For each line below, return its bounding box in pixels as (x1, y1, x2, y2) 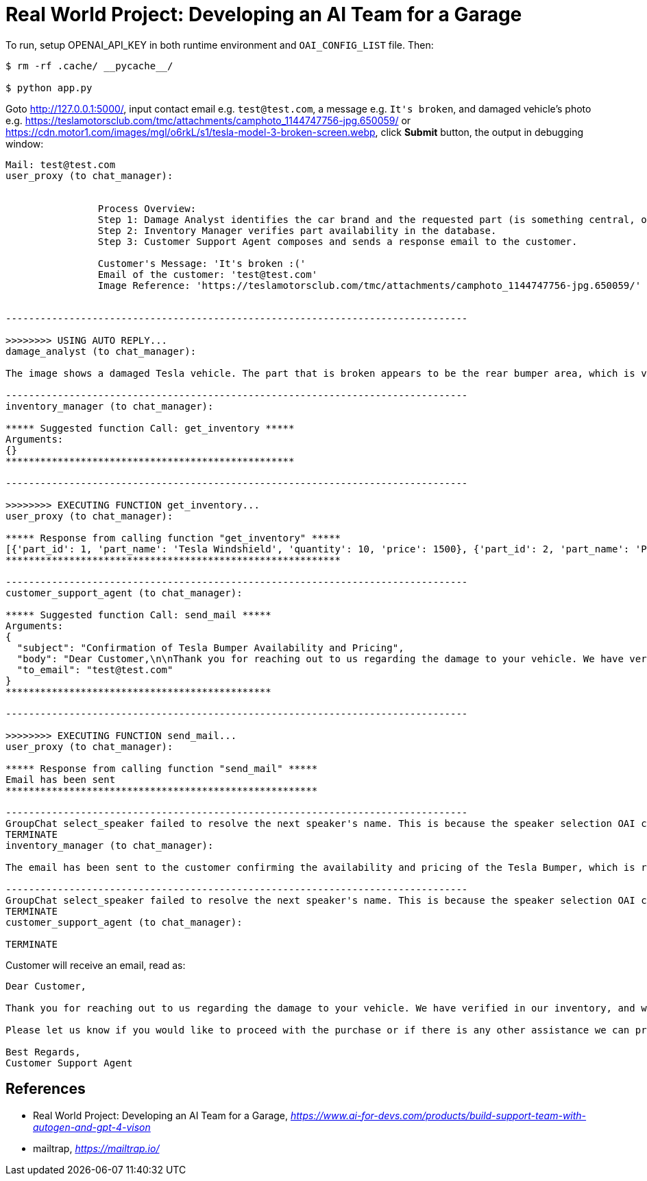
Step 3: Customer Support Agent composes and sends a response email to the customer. (97, 235, 578, 247)
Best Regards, (5, 1046, 81, 1057)
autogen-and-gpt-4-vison (33, 1121, 151, 1133)
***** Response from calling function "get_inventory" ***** (5, 532, 341, 543)
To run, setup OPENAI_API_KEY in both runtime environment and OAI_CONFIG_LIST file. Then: (5, 38, 434, 51)
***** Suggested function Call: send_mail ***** (5, 609, 271, 620)
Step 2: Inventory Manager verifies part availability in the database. (97, 224, 497, 236)
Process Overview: (97, 202, 197, 214)
